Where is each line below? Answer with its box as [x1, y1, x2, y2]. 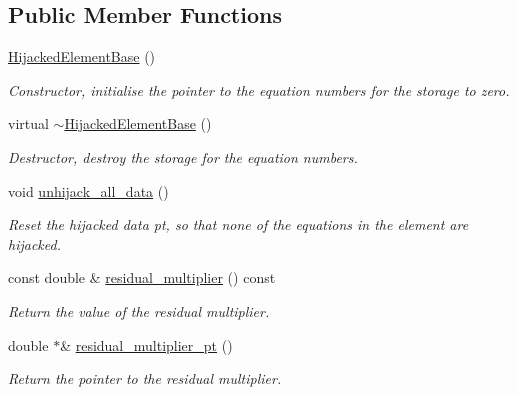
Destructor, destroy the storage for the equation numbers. [8, 146, 358, 167]
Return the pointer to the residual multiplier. [8, 368, 282, 389]
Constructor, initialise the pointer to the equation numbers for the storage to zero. [8, 79, 510, 100]
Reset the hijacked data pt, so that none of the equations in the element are [8, 214, 469, 235]
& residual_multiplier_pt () [60, 334, 233, 355]
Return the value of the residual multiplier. [8, 300, 270, 321]
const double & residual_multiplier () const [8, 267, 276, 288]
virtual [8, 113, 49, 134]
